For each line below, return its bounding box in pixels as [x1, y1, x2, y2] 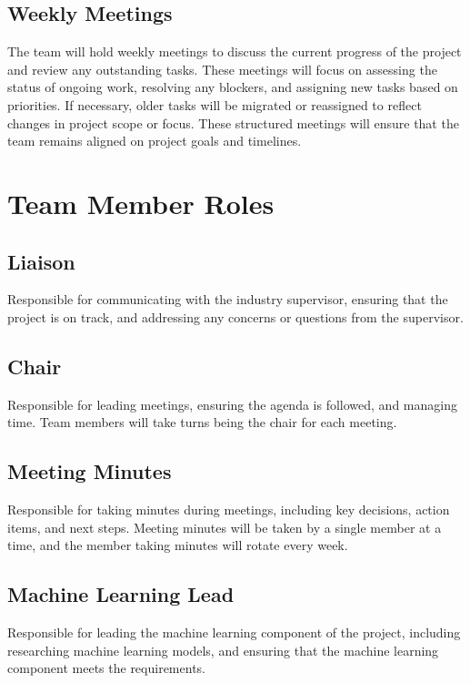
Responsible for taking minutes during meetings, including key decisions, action [7, 500, 450, 519]
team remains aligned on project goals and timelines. [7, 131, 302, 150]
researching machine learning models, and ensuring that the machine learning [7, 640, 439, 659]
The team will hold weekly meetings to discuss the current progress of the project [7, 42, 462, 61]
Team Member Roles [7, 184, 275, 221]
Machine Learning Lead [7, 580, 235, 608]
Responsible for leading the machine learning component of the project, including [7, 623, 461, 642]
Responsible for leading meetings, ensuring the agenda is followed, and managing [7, 394, 457, 413]
